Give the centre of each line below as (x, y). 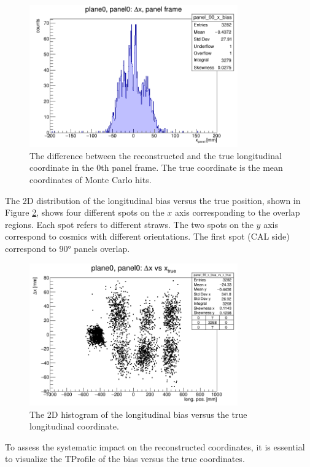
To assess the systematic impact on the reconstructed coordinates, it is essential (155, 446)
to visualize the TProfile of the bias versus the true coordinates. (125, 459)
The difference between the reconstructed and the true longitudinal (156, 155)
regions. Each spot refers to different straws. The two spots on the (129, 224)
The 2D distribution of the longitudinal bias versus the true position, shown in (153, 200)
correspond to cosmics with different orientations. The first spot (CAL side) (147, 236)
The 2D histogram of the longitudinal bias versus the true (138, 414)
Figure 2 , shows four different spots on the (85, 212)
